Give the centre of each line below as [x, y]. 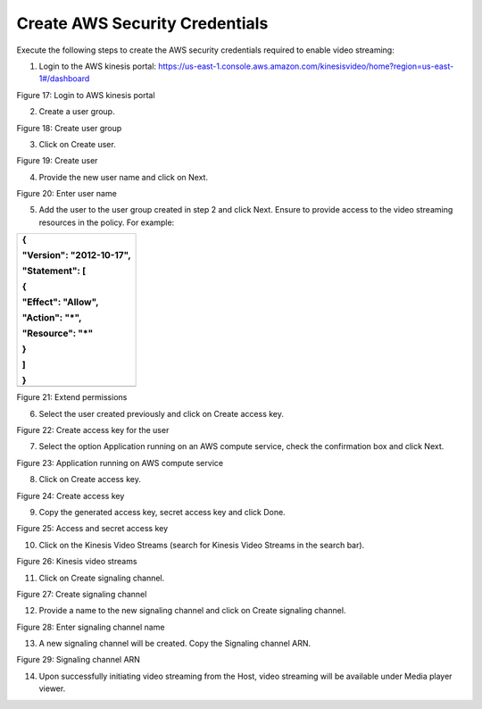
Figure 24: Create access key [71, 496]
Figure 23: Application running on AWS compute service [120, 463]
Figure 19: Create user [57, 161]
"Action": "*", [52, 318]
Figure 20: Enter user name [67, 194]
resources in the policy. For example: [107, 222]
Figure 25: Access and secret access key [92, 529]
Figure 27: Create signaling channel [82, 594]
